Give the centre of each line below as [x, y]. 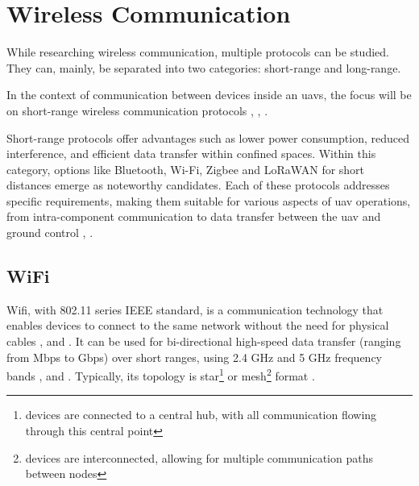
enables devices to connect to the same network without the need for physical [198, 325]
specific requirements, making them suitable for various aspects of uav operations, [209, 200]
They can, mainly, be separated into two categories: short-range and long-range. [204, 67]
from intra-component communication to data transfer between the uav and [194, 216]
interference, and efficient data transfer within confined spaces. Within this [191, 154]
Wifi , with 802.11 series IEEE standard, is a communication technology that [195, 309]
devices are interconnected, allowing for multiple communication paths [199, 457]
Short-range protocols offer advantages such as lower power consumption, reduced [208, 137]
